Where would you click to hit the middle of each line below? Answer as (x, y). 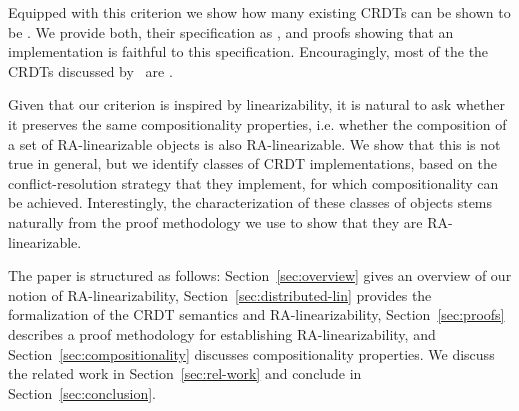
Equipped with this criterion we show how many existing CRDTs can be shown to (259, 12)
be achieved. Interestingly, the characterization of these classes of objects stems (250, 202)
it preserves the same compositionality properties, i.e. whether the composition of (257, 123)
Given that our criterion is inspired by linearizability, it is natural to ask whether (256, 104)
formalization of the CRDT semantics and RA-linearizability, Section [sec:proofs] (256, 314)
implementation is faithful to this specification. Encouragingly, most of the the (248, 51)
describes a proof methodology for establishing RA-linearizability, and (222, 333)
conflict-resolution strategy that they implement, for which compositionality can (253, 182)
